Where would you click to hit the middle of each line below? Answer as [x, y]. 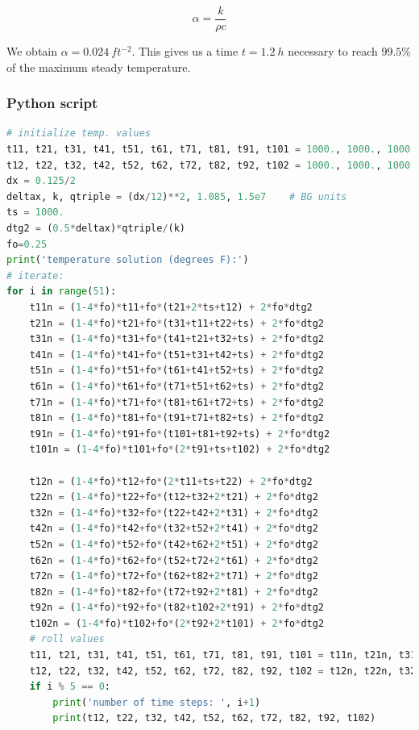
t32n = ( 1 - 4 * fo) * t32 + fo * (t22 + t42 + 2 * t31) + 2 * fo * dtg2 [174, 513]
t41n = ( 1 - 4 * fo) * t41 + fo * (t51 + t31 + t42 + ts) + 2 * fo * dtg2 [177, 355]
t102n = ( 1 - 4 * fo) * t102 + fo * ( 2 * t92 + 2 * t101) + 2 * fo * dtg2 [177, 623]
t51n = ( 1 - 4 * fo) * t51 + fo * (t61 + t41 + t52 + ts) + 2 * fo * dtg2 [177, 371]
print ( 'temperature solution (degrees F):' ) [128, 260]
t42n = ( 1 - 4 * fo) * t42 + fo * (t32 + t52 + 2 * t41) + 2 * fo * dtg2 [174, 529]
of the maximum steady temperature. [99, 67]
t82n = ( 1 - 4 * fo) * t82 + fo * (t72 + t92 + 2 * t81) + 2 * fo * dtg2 [174, 592]
